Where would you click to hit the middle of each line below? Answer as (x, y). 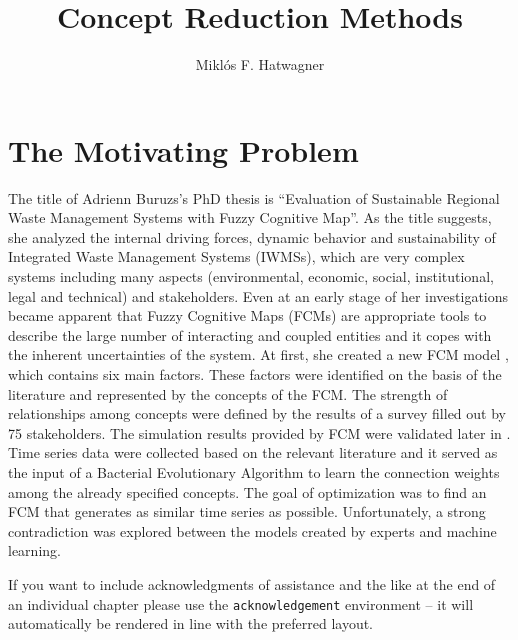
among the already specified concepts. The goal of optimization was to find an (247, 491)
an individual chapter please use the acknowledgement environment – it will (241, 603)
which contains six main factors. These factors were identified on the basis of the (255, 374)
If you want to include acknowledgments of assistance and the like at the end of (252, 583)
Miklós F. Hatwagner (260, 64)
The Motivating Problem (183, 149)
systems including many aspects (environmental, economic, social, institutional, (251, 276)
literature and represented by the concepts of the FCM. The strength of (228, 393)
